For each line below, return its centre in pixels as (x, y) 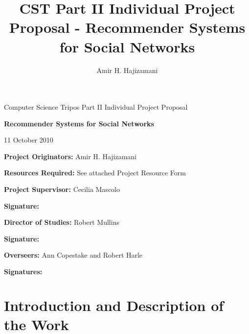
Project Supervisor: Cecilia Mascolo (62, 189)
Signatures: (23, 272)
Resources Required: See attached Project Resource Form (95, 173)
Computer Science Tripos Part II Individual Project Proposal (96, 107)
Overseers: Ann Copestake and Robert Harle (73, 255)
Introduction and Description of (114, 305)
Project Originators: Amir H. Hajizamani (70, 156)
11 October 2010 (29, 140)
